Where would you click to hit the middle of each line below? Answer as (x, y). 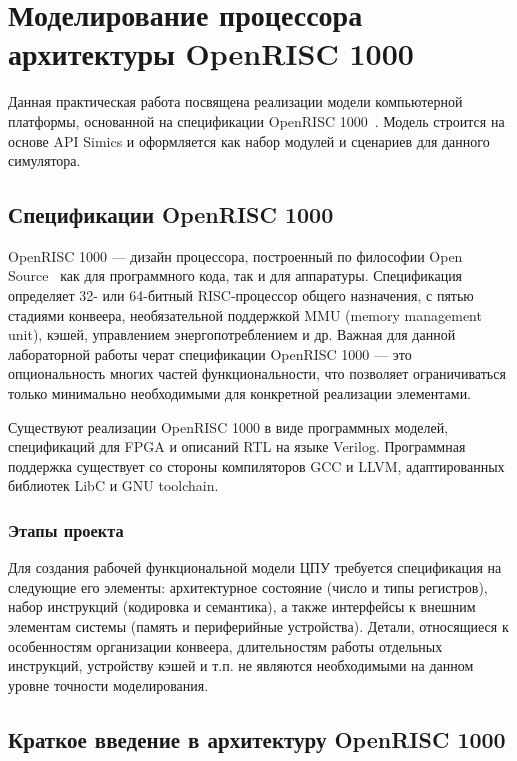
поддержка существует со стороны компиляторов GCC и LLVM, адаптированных (256, 465)
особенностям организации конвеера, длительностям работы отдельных (225, 645)
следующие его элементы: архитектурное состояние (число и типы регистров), (248, 586)
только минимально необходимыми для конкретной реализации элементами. (240, 393)
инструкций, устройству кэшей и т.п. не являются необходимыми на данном (241, 665)
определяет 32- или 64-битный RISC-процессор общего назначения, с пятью (241, 295)
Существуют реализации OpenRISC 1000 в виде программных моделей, (228, 426)
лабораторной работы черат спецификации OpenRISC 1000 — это (210, 353)
